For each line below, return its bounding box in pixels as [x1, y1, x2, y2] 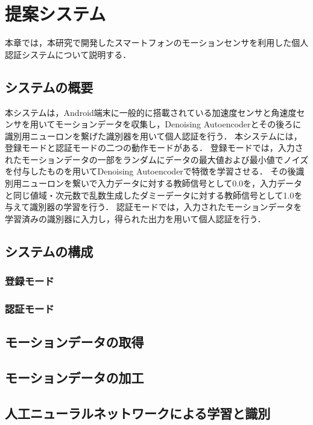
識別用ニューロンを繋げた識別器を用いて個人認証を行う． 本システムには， [5, 129, 302, 142]
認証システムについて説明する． [5, 48, 131, 60]
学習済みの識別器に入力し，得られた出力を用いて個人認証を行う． [5, 212, 266, 225]
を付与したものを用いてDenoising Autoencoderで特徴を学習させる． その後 [5, 165, 296, 177]
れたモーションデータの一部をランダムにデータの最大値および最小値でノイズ [5, 153, 309, 165]
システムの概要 [5, 77, 93, 96]
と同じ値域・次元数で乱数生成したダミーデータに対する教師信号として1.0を [5, 188, 303, 201]
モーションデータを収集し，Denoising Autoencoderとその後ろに [55, 118, 302, 130]
